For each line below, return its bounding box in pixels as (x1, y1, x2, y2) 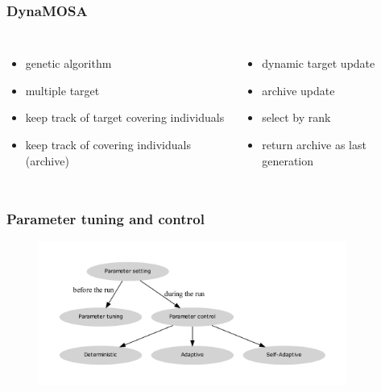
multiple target (25, 81, 100, 98)
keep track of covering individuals (25, 136, 191, 152)
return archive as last (262, 136, 367, 152)
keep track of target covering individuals (25, 109, 225, 126)
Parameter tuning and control (6, 209, 205, 229)
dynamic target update (262, 55, 375, 72)
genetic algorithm (25, 55, 112, 72)
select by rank (262, 109, 331, 126)
